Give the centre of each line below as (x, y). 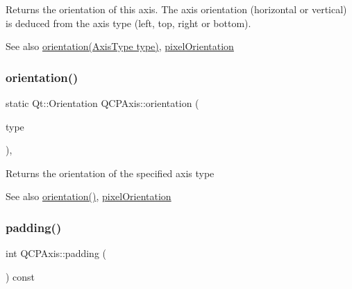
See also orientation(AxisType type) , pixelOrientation (120, 46)
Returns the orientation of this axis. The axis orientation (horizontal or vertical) (176, 9)
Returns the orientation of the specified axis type (110, 173)
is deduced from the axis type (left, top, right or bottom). (128, 23)
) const (20, 276)
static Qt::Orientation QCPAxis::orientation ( (102, 103)
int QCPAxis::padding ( (56, 253)
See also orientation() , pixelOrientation (89, 196)
